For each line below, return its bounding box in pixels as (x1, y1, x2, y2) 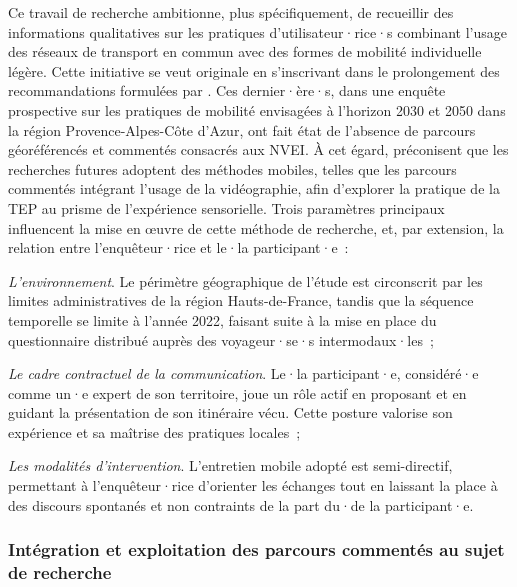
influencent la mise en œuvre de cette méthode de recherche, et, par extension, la (8, 217, 504, 238)
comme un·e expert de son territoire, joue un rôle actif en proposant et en (8, 382, 467, 403)
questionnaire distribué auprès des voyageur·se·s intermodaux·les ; (8, 329, 434, 350)
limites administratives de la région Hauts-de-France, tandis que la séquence (8, 290, 474, 311)
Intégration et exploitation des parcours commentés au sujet (8, 537, 505, 562)
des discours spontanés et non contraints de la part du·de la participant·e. (8, 494, 474, 515)
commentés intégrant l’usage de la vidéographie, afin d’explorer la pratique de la (8, 178, 500, 199)
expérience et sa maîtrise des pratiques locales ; (8, 421, 301, 442)
